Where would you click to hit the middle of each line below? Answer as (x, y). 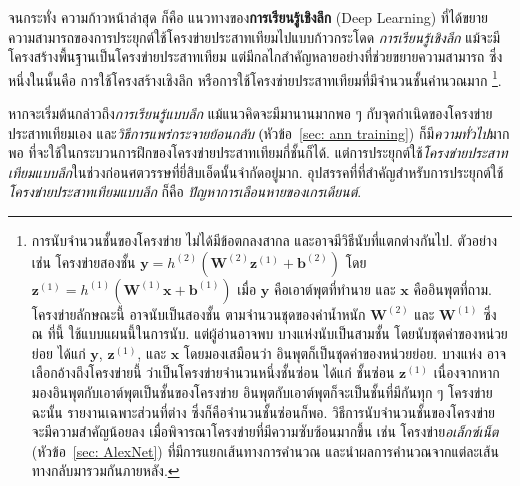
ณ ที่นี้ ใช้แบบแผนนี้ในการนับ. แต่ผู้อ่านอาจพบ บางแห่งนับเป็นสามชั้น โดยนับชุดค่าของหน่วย (269, 333)
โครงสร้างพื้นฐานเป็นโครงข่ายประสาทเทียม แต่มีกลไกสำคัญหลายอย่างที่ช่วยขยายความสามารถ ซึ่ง (255, 56)
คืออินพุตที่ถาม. (452, 288)
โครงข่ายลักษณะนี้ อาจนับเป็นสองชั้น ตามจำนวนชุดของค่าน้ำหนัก (198, 313)
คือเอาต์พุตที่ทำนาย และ (334, 288)
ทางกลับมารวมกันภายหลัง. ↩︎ (105, 470)
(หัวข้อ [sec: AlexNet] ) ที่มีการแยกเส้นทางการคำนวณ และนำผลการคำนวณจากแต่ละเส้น (265, 450)
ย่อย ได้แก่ (58, 352)
